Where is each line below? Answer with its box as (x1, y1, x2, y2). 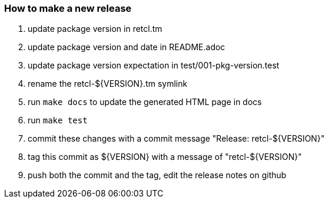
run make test (28, 115, 88, 126)
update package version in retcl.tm (28, 24, 162, 34)
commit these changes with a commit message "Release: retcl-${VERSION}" (28, 133, 325, 144)
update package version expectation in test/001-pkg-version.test (28, 60, 280, 71)
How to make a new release (4, 2, 132, 14)
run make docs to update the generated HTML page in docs (28, 97, 262, 107)
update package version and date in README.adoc (28, 42, 225, 53)
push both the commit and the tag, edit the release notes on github (28, 170, 287, 181)
